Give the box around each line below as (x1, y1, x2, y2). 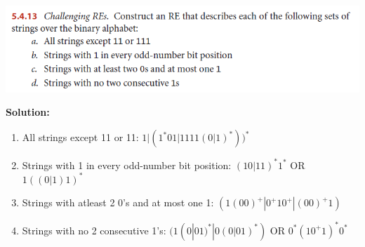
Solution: (6, 105, 50, 119)
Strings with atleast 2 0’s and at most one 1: (22, 195, 214, 210)
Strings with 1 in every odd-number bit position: (22, 157, 232, 172)
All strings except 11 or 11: (22, 130, 139, 144)
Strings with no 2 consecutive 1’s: (22, 222, 166, 237)
